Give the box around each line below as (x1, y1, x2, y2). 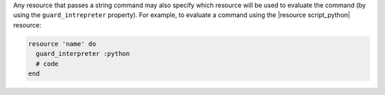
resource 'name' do (28, 40, 96, 47)
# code (36, 60, 59, 67)
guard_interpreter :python (36, 50, 130, 58)
